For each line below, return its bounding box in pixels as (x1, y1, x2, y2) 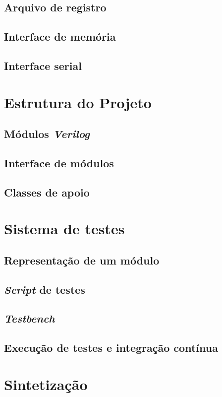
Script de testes (4, 281, 85, 297)
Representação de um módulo (4, 252, 160, 267)
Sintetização (4, 374, 88, 394)
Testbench (4, 311, 55, 326)
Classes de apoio (4, 184, 90, 199)
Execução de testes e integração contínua (4, 340, 218, 355)
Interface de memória (4, 29, 116, 44)
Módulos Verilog (4, 126, 90, 141)
